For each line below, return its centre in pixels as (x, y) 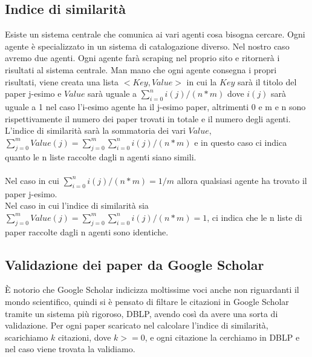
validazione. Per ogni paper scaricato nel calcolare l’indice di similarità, (137, 325)
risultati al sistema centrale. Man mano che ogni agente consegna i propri (141, 69)
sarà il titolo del (267, 81)
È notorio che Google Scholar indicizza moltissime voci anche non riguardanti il (152, 290)
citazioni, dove (84, 337)
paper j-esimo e (33, 93)
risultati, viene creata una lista (62, 81)
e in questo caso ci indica (241, 142)
